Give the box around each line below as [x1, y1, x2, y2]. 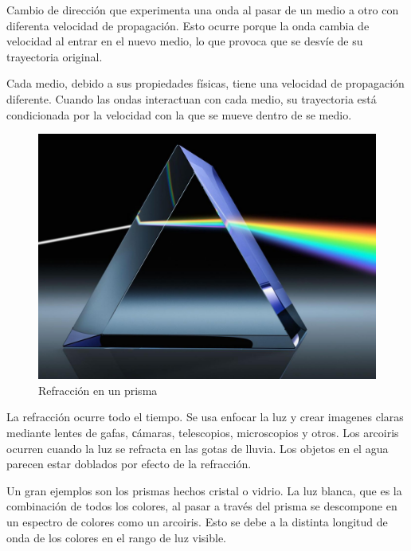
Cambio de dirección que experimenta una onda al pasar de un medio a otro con [6, 2, 399, 18]
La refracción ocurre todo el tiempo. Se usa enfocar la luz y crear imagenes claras [6, 408, 404, 425]
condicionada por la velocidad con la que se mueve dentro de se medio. [6, 106, 352, 123]
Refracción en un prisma [38, 381, 158, 398]
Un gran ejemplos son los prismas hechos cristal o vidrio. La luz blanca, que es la [6, 482, 402, 498]
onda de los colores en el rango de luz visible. [6, 529, 227, 545]
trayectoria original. [6, 48, 103, 64]
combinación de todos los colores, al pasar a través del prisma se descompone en [6, 498, 397, 514]
